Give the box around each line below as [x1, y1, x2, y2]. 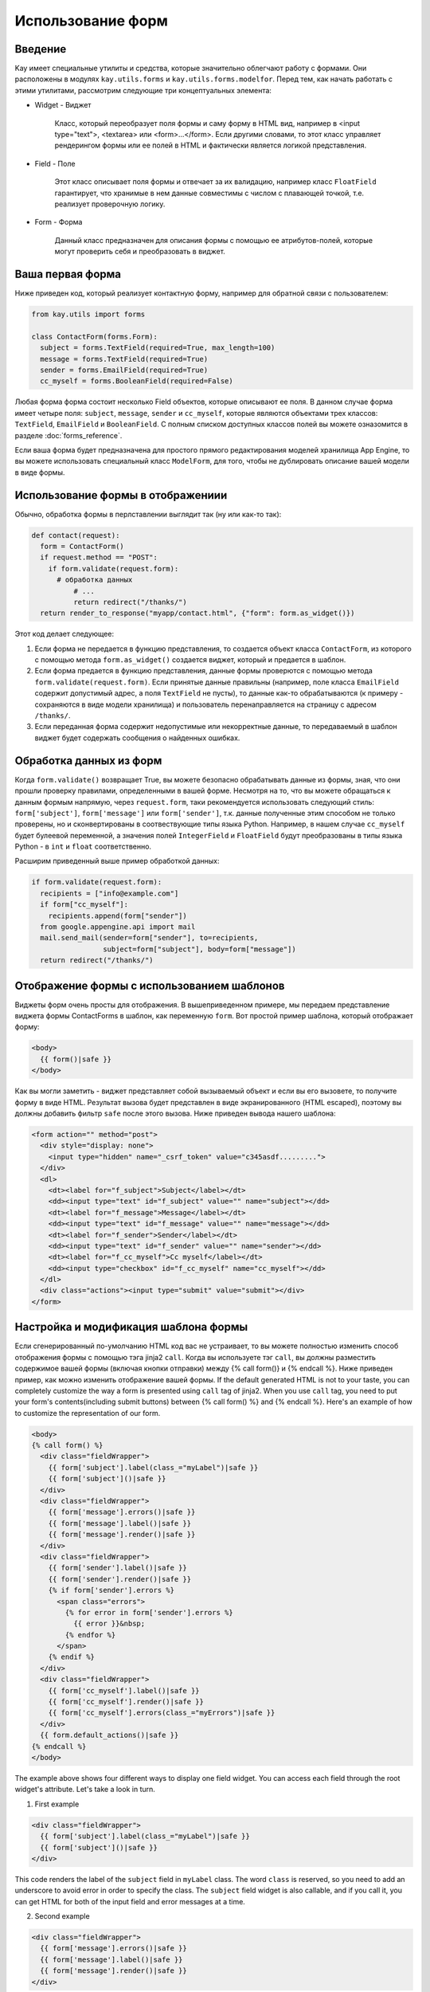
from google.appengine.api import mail [40, 923, 196, 931]
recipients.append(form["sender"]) [48, 911, 187, 920]
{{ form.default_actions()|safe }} [40, 1731, 179, 1740]
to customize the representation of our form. [14, 1408, 161, 1418]
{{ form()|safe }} [40, 1054, 111, 1064]
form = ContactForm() [40, 542, 125, 551]
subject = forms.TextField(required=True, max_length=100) [40, 343, 276, 352]
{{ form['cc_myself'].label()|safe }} [48, 1686, 200, 1695]
